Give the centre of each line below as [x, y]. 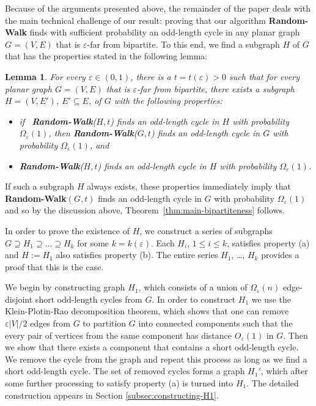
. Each [163, 242]
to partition [105, 323]
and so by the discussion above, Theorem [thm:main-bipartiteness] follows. [145, 210]
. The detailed [273, 383]
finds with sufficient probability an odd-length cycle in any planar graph [165, 32]
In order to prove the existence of [67, 230]
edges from [50, 323]
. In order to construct [194, 299]
